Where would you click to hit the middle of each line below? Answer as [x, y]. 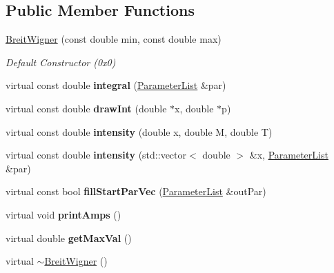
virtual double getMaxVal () [69, 237]
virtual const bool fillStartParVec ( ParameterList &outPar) [136, 191]
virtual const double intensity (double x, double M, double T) [139, 131]
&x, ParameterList [289, 155]
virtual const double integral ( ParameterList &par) [116, 85]
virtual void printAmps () [63, 214]
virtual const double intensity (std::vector [96, 155]
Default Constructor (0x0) [61, 62]
